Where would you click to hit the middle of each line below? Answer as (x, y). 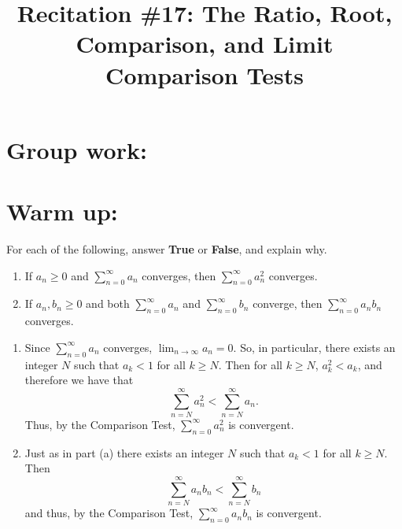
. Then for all (250, 364)
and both (108, 303)
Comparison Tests (205, 74)
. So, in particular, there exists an (314, 347)
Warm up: (62, 211)
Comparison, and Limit (205, 44)
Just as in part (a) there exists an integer (124, 452)
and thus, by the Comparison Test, (109, 513)
